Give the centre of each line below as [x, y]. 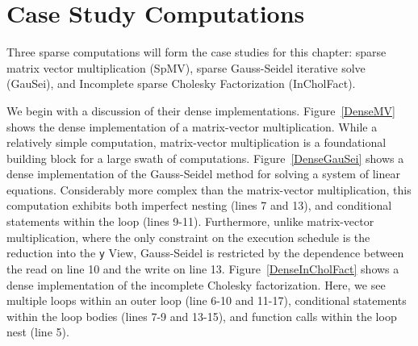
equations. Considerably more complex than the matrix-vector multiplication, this [209, 189]
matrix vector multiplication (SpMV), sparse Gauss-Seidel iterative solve [186, 67]
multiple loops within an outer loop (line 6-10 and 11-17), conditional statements [207, 300]
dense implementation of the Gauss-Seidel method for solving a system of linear [203, 174]
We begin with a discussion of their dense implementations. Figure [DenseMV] [201, 110]
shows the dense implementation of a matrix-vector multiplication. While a [192, 126]
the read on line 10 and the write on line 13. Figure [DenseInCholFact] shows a [203, 268]
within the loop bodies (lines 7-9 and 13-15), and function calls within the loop [202, 316]
